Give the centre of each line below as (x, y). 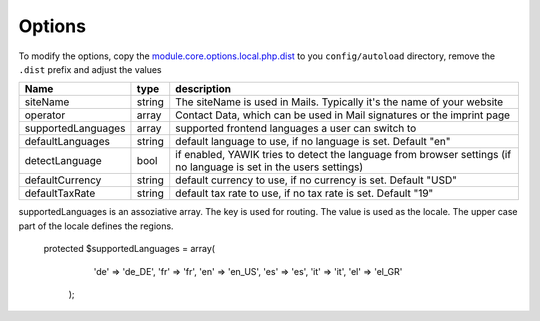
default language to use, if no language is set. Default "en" (313, 142)
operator (45, 115)
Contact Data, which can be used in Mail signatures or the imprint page (342, 115)
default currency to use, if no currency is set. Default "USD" (316, 180)
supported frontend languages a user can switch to (296, 128)
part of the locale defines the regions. (96, 226)
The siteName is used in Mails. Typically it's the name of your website (339, 102)
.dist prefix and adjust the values (90, 69)
